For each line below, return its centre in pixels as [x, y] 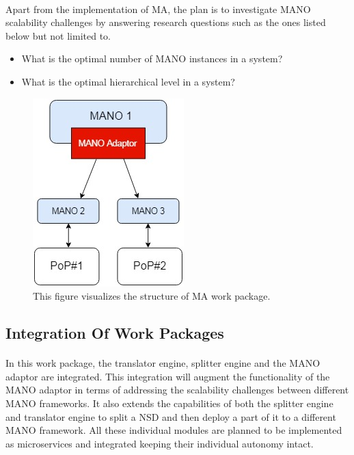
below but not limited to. [58, 35]
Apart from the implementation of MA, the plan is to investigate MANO [158, 9]
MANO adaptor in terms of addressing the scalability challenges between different [177, 390]
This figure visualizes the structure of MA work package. [152, 296]
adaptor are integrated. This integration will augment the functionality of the [168, 376]
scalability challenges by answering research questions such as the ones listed [166, 22]
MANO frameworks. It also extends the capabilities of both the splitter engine [169, 403]
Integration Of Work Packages [115, 333]
